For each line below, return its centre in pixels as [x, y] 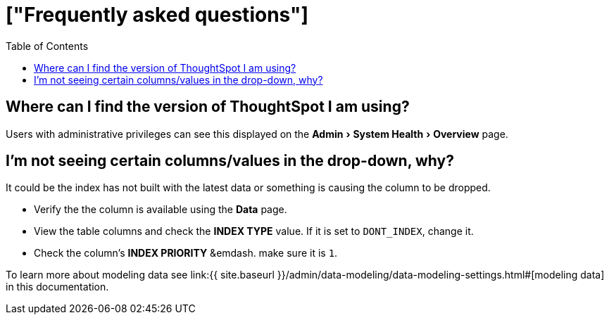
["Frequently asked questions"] [157, 15]
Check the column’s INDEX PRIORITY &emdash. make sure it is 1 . [186, 253]
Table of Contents [47, 46]
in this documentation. [57, 287]
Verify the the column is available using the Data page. [161, 210]
